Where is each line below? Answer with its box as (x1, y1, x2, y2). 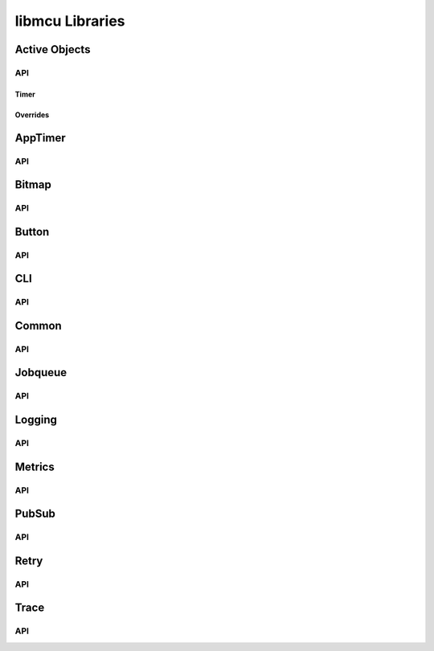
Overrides (14, 109, 50, 120)
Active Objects (14, 43, 91, 56)
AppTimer (14, 131, 66, 145)
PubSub (14, 507, 55, 521)
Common (14, 318, 62, 333)
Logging (14, 413, 58, 427)
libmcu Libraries (14, 12, 125, 30)
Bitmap (14, 178, 51, 192)
